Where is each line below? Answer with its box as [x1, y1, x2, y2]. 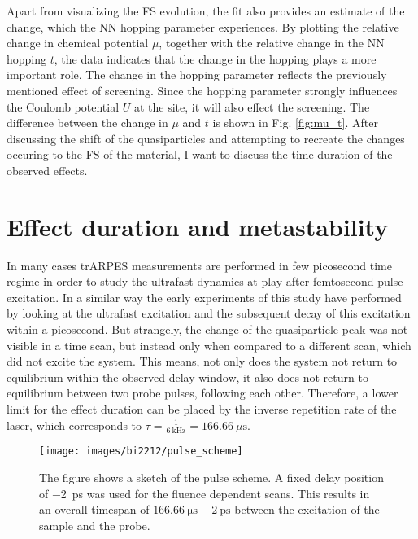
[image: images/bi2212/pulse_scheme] [39, 445, 243, 458]
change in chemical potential [7, 34, 149, 51]
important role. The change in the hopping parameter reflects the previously [7, 66, 387, 83]
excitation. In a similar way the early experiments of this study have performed [7, 288, 402, 305]
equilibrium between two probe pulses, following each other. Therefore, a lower [7, 384, 398, 401]
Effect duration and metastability [7, 209, 389, 243]
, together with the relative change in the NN [159, 34, 385, 51]
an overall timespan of [39, 501, 150, 518]
